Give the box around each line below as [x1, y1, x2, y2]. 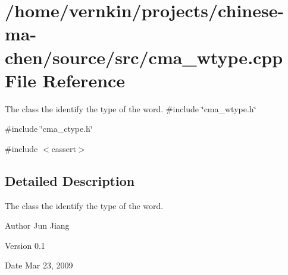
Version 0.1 [5, 239, 45, 251]
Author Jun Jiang [5, 219, 70, 232]
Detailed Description [5, 171, 135, 189]
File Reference [5, 68, 126, 92]
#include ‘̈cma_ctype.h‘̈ [5, 122, 93, 135]
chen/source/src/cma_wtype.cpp [5, 45, 283, 69]
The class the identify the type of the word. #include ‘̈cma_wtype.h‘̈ [5, 102, 256, 115]
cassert [51, 142, 76, 154]
